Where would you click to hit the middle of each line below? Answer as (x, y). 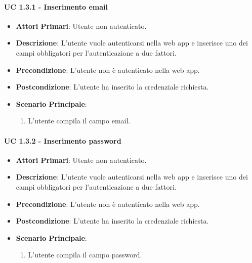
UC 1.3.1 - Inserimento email (56, 6)
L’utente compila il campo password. (85, 255)
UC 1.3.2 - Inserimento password (63, 140)
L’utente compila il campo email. (79, 121)
